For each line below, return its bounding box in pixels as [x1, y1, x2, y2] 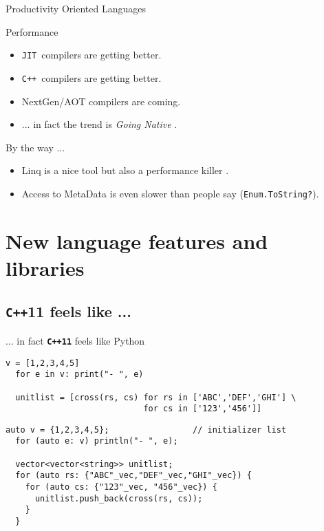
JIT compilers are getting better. [21, 47, 162, 62]
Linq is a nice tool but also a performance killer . [21, 163, 229, 177]
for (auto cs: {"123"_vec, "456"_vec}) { [25, 482, 217, 492]
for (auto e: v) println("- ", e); [15, 436, 178, 446]
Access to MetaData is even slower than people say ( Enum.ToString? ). [21, 186, 319, 200]
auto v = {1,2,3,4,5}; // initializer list [6, 424, 287, 435]
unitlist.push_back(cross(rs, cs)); [34, 493, 203, 503]
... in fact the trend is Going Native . [21, 117, 177, 131]
